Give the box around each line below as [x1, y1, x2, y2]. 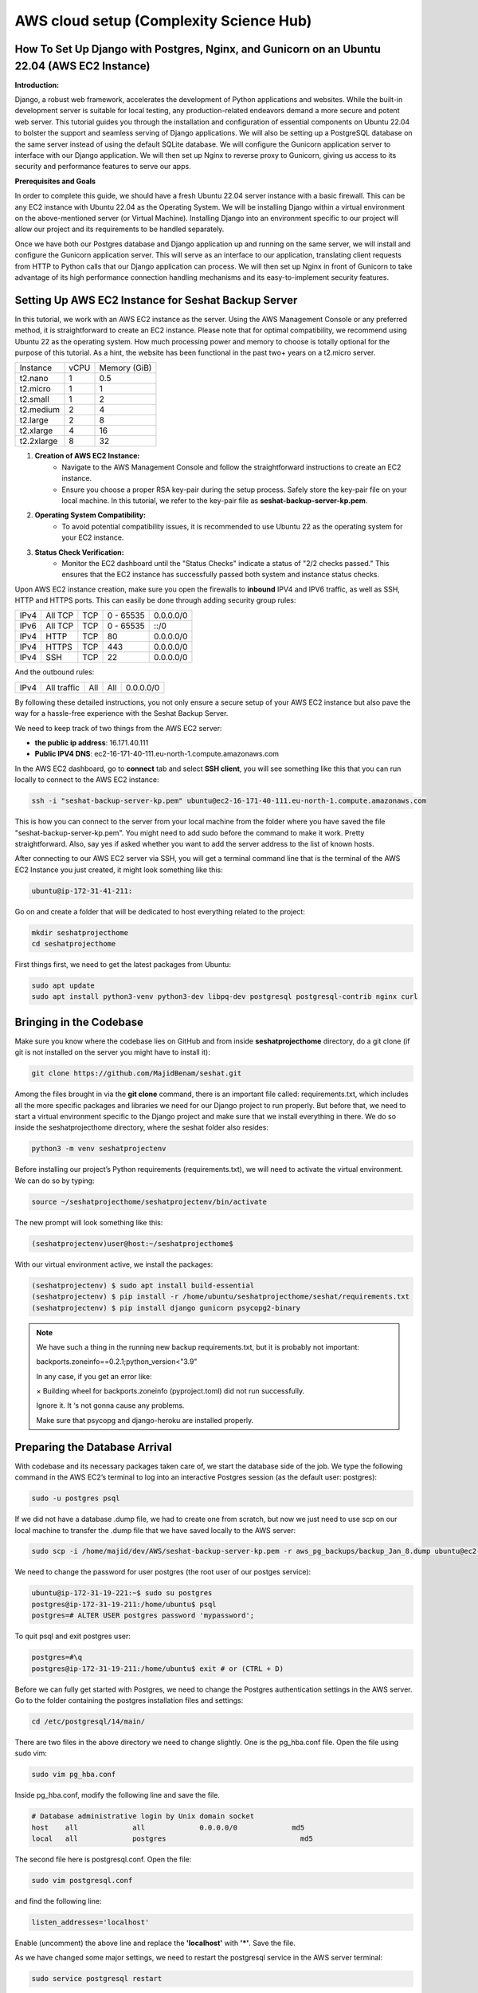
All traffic [45, 682, 80, 693]
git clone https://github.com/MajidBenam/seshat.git [31, 1069, 242, 1078]
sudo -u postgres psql [31, 1494, 120, 1503]
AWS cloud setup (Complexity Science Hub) [14, 12, 312, 29]
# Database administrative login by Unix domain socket [31, 1812, 255, 1821]
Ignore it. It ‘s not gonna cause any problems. [36, 1401, 185, 1410]
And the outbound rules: [14, 667, 95, 677]
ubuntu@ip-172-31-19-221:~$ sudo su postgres [31, 1589, 213, 1598]
